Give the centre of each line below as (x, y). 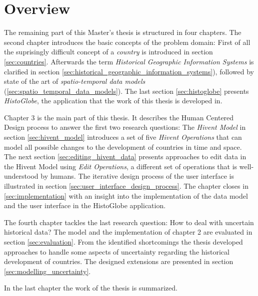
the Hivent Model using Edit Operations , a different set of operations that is (121, 166)
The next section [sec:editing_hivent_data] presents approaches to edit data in (125, 156)
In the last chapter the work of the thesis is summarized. (91, 288)
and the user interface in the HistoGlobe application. (85, 205)
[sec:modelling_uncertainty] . (47, 271)
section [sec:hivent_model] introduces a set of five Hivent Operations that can (123, 137)
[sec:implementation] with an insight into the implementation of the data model (126, 195)
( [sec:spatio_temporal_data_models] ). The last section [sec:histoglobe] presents (126, 91)
